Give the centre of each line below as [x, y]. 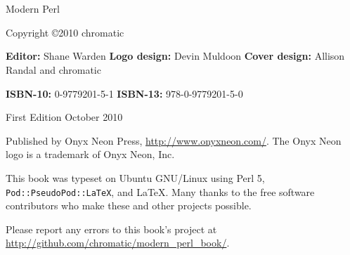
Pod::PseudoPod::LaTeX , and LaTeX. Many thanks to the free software [160, 191]
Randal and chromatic [53, 69]
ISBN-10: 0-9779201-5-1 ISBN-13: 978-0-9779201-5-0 [124, 93]
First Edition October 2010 [64, 117]
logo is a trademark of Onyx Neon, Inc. [90, 154]
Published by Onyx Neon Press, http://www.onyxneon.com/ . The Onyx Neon [174, 140]
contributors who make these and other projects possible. [129, 205]
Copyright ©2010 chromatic [65, 32]
